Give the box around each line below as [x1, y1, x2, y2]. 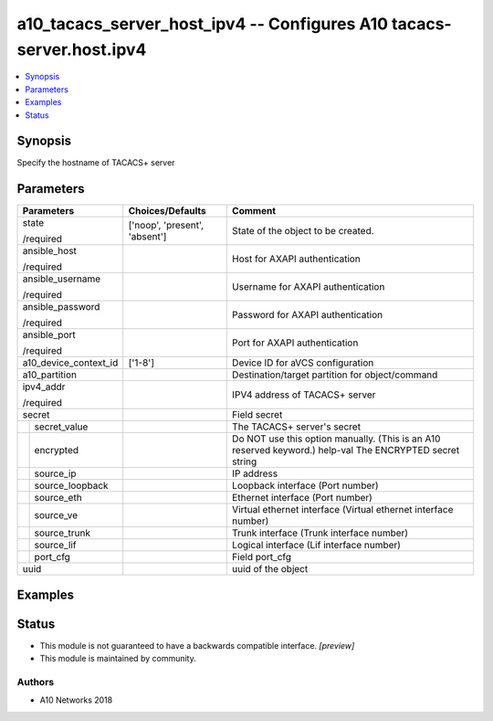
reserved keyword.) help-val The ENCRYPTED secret [231, 444, 460, 457]
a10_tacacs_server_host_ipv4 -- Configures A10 [16, 14, 388, 34]
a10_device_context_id [22, 356, 119, 369]
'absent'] [128, 230, 167, 243]
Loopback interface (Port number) [231, 480, 379, 493]
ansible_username [22, 272, 101, 285]
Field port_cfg [231, 551, 292, 564]
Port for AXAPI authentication [231, 336, 359, 349]
